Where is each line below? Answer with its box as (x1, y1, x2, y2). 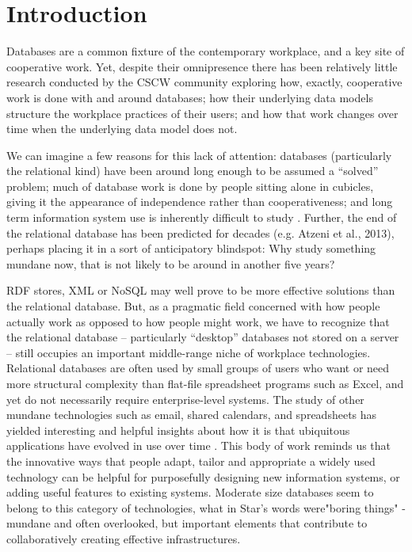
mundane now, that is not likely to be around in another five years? (6, 255, 335, 272)
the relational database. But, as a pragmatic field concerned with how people (6, 298, 380, 314)
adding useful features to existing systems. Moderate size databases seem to (6, 484, 374, 501)
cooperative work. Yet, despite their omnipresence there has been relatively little (6, 58, 398, 74)
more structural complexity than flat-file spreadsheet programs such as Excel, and (6, 375, 404, 391)
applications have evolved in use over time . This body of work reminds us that (6, 437, 391, 454)
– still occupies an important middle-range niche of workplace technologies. (6, 344, 371, 360)
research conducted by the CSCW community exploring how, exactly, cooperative (6, 74, 402, 90)
